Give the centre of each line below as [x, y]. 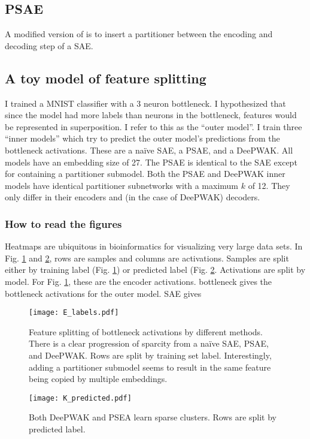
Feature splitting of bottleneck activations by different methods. [146, 331]
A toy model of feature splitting [106, 78]
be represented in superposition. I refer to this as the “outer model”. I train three [154, 126]
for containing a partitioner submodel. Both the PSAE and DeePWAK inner [145, 174]
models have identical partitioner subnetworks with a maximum [122, 185]
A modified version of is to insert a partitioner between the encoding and [139, 34]
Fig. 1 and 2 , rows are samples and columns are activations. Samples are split [147, 258]
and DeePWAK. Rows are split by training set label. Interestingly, [150, 355]
